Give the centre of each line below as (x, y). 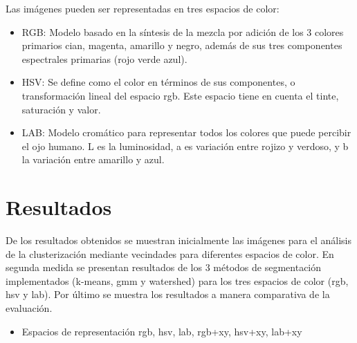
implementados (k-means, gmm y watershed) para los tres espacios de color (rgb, (177, 280)
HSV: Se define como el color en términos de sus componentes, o (158, 82)
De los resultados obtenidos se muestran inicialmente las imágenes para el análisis (178, 240)
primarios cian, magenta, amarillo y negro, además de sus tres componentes (182, 45)
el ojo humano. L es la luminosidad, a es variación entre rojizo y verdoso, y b (185, 146)
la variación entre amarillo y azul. (93, 159)
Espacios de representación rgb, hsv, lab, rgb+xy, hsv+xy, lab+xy (162, 331)
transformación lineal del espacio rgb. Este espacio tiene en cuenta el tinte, (180, 95)
